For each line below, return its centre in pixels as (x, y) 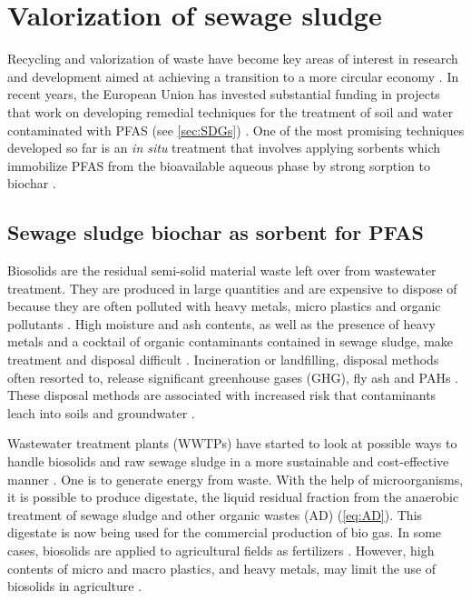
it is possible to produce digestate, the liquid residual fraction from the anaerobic (233, 497)
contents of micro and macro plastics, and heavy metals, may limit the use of (222, 568)
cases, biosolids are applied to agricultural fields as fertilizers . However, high (221, 550)
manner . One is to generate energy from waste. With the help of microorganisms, (235, 479)
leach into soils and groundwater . (101, 412)
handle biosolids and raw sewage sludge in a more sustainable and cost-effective (228, 461)
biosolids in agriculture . (75, 586)
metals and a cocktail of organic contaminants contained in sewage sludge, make (231, 341)
